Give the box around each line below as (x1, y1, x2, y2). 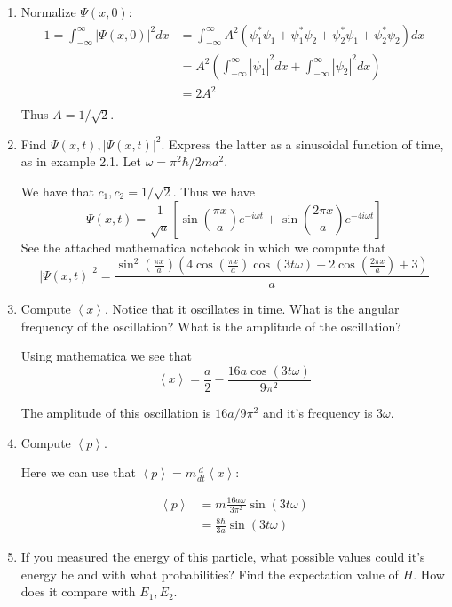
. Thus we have (172, 182, 255, 200)
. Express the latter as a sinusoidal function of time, (161, 134, 444, 153)
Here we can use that (20, 463, 136, 482)
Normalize (20, 3, 76, 20)
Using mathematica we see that (20, 347, 193, 365)
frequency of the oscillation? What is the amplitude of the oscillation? (20, 316, 401, 335)
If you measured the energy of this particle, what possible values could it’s (20, 547, 425, 566)
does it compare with (20, 582, 136, 601)
